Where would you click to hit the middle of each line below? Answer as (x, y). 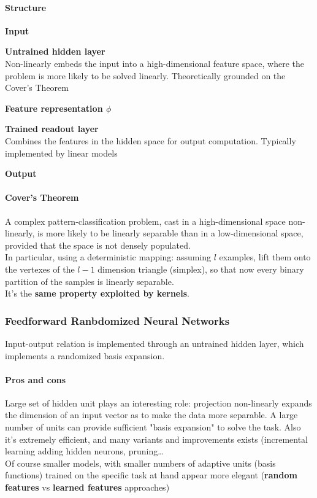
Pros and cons (35, 379)
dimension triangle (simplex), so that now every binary (201, 269)
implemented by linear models (61, 153)
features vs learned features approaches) (87, 487)
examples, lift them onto (265, 257)
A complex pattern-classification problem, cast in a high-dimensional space (145, 221)
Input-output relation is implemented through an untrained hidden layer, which (155, 343)
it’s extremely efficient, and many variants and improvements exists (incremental (156, 439)
